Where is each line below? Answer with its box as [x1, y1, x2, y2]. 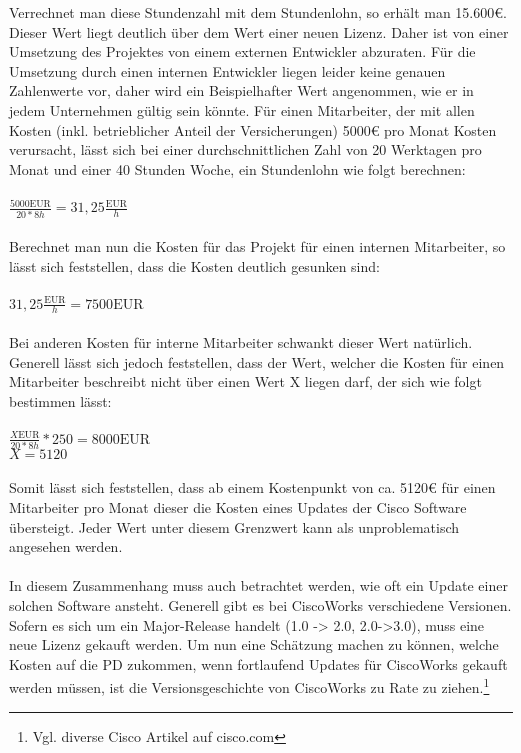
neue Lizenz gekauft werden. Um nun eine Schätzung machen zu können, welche [9, 634, 499, 655]
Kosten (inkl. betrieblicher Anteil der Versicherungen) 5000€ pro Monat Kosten [9, 119, 497, 140]
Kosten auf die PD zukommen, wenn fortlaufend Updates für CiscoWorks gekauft [9, 653, 508, 674]
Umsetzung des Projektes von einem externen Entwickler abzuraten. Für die [9, 41, 476, 62]
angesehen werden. [9, 536, 123, 557]
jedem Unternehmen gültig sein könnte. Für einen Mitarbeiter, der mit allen [9, 99, 475, 120]
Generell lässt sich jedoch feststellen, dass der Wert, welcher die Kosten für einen [9, 351, 505, 372]
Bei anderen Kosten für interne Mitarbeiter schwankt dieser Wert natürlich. [9, 332, 473, 353]
